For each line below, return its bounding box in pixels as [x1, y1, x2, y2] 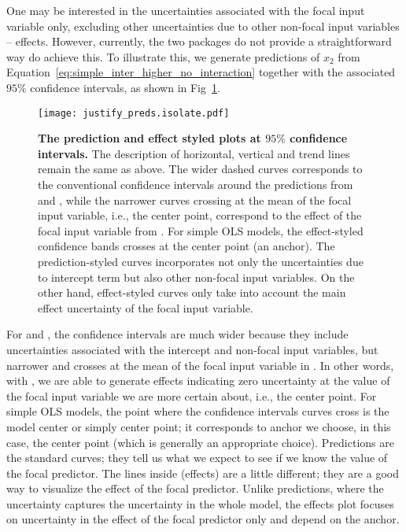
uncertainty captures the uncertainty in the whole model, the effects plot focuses [6, 495, 394, 512]
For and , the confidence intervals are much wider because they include [6, 326, 349, 342]
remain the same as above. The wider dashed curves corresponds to [38, 161, 363, 177]
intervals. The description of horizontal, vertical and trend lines [38, 145, 350, 161]
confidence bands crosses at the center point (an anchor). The [38, 238, 335, 254]
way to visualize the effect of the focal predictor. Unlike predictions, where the [6, 480, 384, 497]
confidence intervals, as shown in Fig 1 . [30, 79, 220, 95]
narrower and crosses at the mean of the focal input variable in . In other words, [6, 357, 394, 373]
